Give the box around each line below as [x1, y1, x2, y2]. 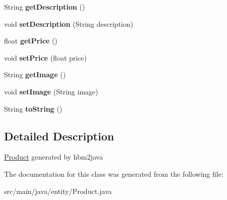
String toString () [4, 103, 63, 114]
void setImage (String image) [4, 86, 98, 96]
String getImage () [4, 69, 66, 80]
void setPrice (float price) [4, 52, 87, 63]
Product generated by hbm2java [4, 152, 103, 162]
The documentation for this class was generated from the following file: [4, 168, 223, 179]
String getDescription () [4, 2, 85, 12]
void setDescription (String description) [4, 18, 133, 29]
